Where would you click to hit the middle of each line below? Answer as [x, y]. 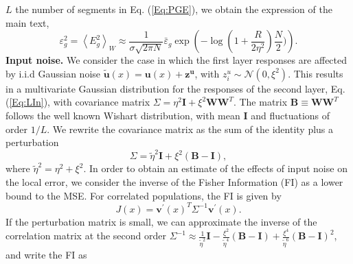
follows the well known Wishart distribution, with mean [123, 115]
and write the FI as [46, 254]
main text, [27, 22]
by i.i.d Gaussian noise [53, 73]
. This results [316, 73]
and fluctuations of [291, 115]
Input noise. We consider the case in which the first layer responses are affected [176, 60]
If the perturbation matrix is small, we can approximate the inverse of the [161, 221]
